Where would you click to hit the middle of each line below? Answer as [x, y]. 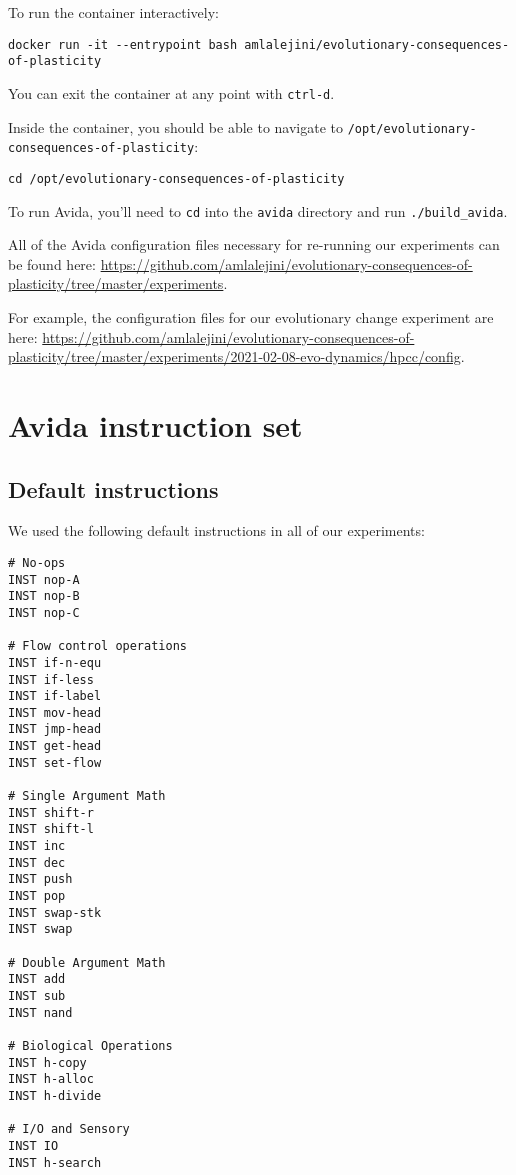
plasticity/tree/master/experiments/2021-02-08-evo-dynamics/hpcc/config [234, 356]
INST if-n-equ [55, 662]
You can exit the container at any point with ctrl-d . [171, 92]
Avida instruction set [155, 424]
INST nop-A [44, 579]
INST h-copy [47, 1062]
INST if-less [51, 679]
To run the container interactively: [113, 12]
